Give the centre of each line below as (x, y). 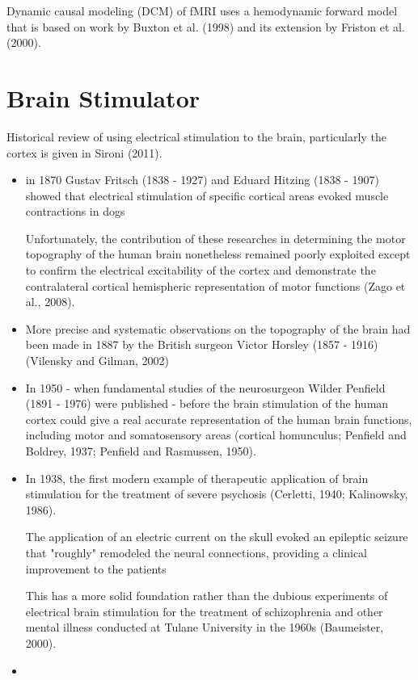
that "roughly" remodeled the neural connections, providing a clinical (196, 552)
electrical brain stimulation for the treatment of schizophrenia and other (204, 611)
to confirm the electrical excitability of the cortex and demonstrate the (201, 270)
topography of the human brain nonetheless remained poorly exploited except (218, 254)
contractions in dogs (75, 211)
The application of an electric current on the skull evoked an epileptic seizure (217, 537)
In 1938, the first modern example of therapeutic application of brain (197, 478)
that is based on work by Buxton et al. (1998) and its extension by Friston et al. (206, 26)
